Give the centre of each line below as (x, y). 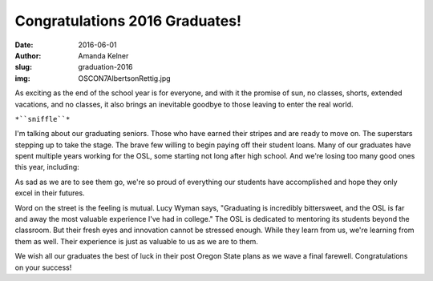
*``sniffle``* (42, 119)
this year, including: (47, 167)
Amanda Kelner (103, 55)
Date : (24, 45)
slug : (23, 67)
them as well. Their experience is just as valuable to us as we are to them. (136, 241)
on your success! (43, 267)
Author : (28, 55)
